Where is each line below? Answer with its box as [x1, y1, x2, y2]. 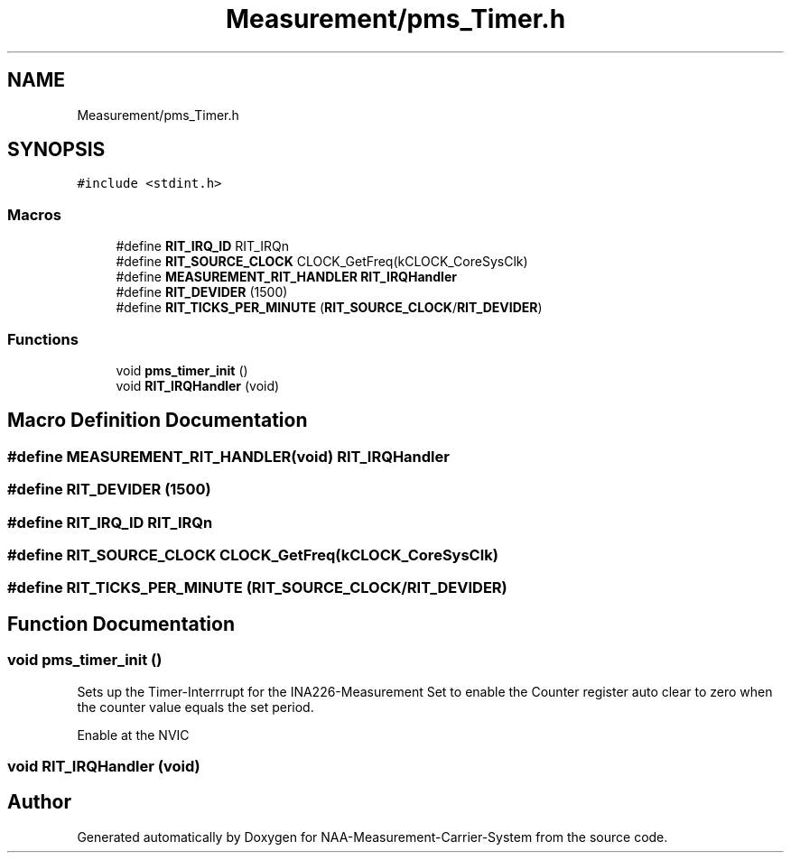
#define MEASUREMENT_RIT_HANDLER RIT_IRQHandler [116, 269, 457, 285]
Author [7, 791, 71, 814]
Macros [7, 205, 61, 224]
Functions [7, 329, 79, 348]
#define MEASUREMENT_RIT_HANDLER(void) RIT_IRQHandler [7, 447, 450, 466]
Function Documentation [7, 612, 235, 635]
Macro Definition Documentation [7, 409, 308, 432]
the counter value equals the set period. [77, 698, 314, 715]
